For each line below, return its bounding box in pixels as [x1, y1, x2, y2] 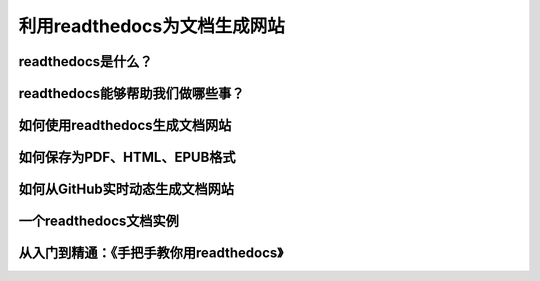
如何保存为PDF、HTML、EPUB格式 [18, 149, 236, 166]
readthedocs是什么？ [18, 53, 154, 70]
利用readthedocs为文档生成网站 [18, 15, 285, 37]
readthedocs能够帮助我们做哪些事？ [18, 85, 245, 102]
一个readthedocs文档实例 [18, 213, 180, 230]
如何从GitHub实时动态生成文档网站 [18, 181, 235, 198]
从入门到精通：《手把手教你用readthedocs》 [18, 245, 284, 262]
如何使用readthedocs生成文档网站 [18, 117, 232, 134]
